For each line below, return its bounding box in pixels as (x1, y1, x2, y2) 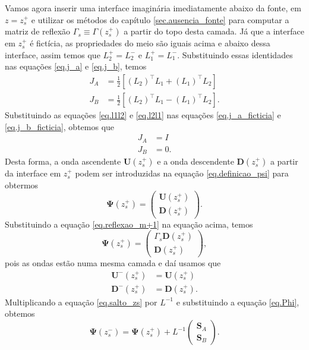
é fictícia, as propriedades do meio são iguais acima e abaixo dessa (30, 37, 270, 49)
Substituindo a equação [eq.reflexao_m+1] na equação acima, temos (5, 217, 253, 230)
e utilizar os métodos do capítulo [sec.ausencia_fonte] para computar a (31, 13, 289, 26)
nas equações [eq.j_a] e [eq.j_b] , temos (5, 60, 147, 72)
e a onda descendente (157, 155, 234, 168)
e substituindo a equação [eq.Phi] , (176, 295, 299, 308)
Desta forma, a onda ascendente (5, 155, 121, 168)
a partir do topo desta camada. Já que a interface (124, 25, 304, 37)
